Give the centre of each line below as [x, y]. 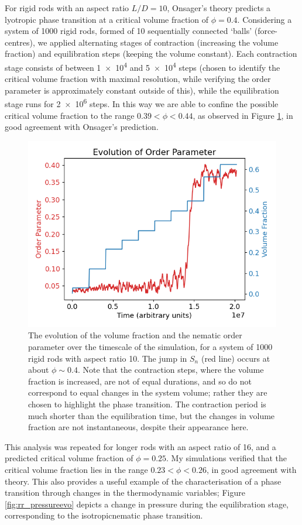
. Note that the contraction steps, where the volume [171, 370]
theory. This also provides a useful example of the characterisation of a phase [143, 481]
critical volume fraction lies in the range [76, 469]
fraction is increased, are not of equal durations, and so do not [140, 381]
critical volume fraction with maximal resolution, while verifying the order [138, 79]
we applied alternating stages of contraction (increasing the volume [158, 42]
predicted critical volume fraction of [69, 458]
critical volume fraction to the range [70, 115]
